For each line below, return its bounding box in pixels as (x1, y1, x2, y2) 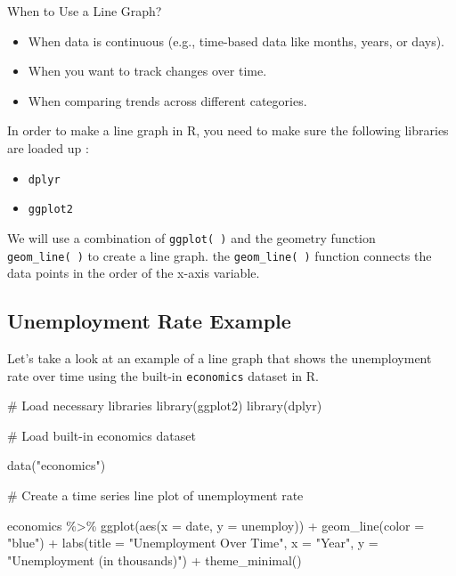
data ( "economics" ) (7, 456, 106, 475)
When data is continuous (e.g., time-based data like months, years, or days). (28, 31, 444, 50)
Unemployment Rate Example (7, 307, 291, 335)
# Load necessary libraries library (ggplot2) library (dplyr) (7, 396, 322, 415)
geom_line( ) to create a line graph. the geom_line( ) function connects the (7, 246, 432, 264)
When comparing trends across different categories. (28, 91, 307, 110)
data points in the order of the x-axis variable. (7, 264, 260, 282)
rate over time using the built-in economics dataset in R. (7, 366, 319, 385)
